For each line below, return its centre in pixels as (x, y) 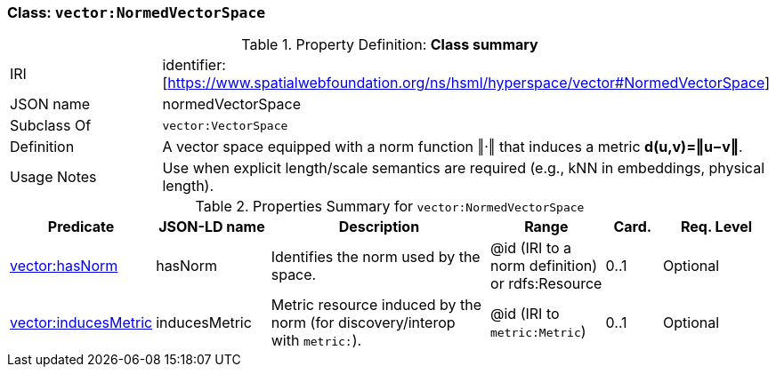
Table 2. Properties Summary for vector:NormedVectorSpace (390, 207)
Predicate (81, 227)
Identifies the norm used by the (376, 257)
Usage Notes (53, 177)
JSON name (50, 104)
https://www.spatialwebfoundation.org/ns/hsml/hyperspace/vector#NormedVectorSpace (466, 83)
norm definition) (544, 266)
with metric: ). (316, 341)
